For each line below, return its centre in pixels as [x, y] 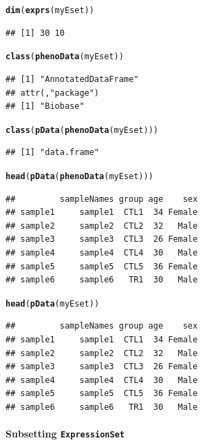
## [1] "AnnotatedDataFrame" [72, 79]
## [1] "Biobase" [45, 106]
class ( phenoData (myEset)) [65, 57]
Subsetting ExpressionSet [65, 434]
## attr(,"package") [53, 93]
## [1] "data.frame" [53, 153]
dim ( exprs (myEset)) [50, 10]
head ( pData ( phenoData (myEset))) [79, 176]
